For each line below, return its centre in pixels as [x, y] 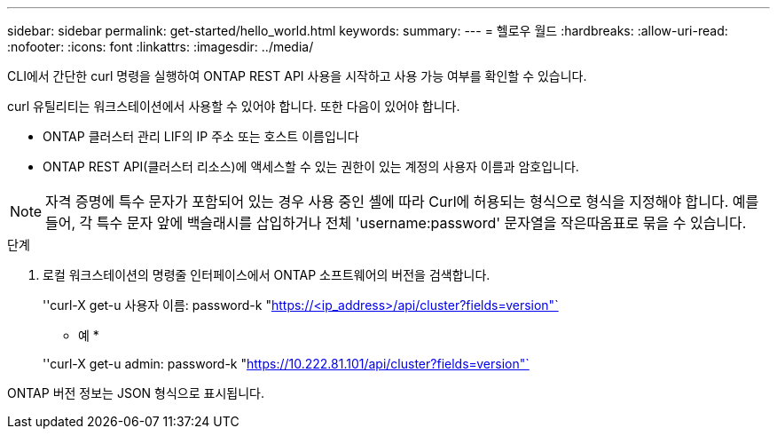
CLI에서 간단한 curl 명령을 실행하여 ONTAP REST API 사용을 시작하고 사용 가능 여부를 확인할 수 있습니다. [297, 76]
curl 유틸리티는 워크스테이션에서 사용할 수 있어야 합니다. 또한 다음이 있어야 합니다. [234, 106]
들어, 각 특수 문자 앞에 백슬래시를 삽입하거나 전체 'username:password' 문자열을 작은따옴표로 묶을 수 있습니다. [396, 223]
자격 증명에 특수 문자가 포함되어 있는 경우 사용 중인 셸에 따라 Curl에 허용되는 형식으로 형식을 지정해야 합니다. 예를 [402, 202]
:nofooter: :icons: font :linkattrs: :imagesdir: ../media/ [161, 47]
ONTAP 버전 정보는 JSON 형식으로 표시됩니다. [136, 393]
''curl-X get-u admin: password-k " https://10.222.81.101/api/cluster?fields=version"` [286, 364]
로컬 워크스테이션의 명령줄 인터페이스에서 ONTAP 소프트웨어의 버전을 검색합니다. [267, 275]
